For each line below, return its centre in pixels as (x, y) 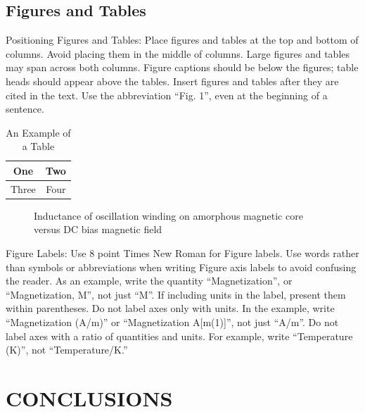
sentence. (25, 109)
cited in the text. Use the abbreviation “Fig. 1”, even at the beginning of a (167, 95)
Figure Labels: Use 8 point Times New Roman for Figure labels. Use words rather (182, 253)
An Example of (38, 132)
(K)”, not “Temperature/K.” (67, 350)
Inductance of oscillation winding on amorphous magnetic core (168, 215)
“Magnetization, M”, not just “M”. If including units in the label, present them (176, 294)
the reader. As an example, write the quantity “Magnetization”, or (149, 281)
